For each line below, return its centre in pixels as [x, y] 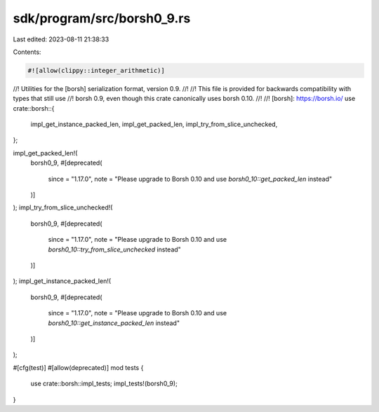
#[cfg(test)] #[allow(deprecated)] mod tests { [78, 367]
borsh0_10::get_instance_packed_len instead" [114, 323]
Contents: [27, 52]
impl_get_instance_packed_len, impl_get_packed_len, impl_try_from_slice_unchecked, [154, 124]
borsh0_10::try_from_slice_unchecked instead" [115, 249]
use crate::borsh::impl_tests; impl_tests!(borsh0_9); [104, 384]
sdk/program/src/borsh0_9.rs [102, 18]
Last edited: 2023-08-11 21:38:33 [61, 39]
